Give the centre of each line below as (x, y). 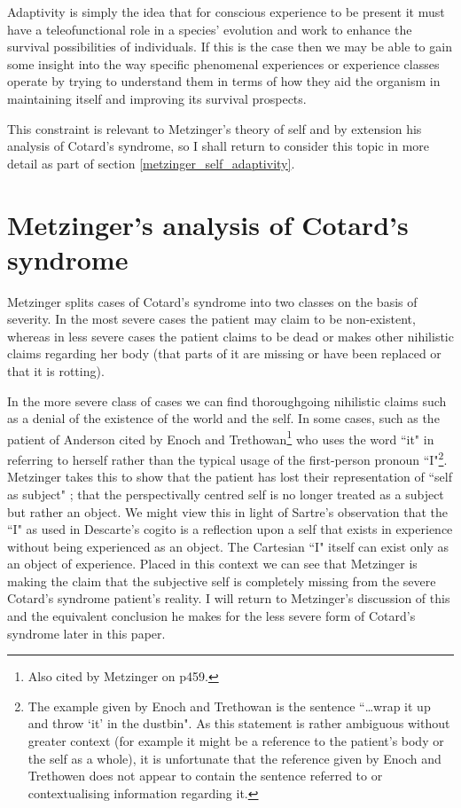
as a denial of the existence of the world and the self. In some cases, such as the (223, 418)
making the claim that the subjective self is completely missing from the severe (222, 581)
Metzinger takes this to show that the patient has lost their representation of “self (230, 477)
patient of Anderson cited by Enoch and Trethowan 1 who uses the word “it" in (221, 437)
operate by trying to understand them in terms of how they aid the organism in (224, 81)
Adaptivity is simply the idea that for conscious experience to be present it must (226, 12)
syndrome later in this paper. (86, 633)
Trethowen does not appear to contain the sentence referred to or (205, 776)
